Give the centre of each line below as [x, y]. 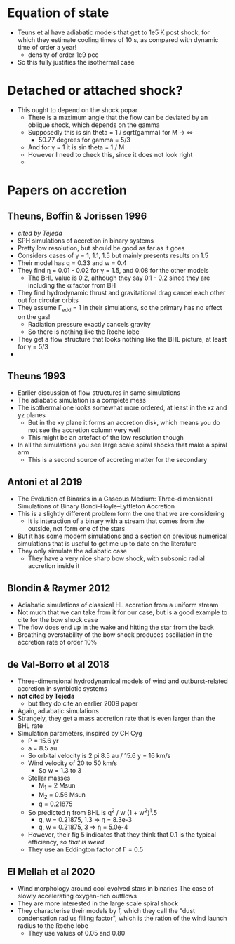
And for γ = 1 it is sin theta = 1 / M [76, 147]
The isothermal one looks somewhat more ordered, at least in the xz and [122, 407]
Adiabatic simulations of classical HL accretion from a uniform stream [118, 605]
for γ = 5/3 [33, 346]
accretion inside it [54, 566]
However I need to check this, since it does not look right [110, 154]
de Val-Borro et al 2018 [59, 664]
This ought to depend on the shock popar [78, 109]
